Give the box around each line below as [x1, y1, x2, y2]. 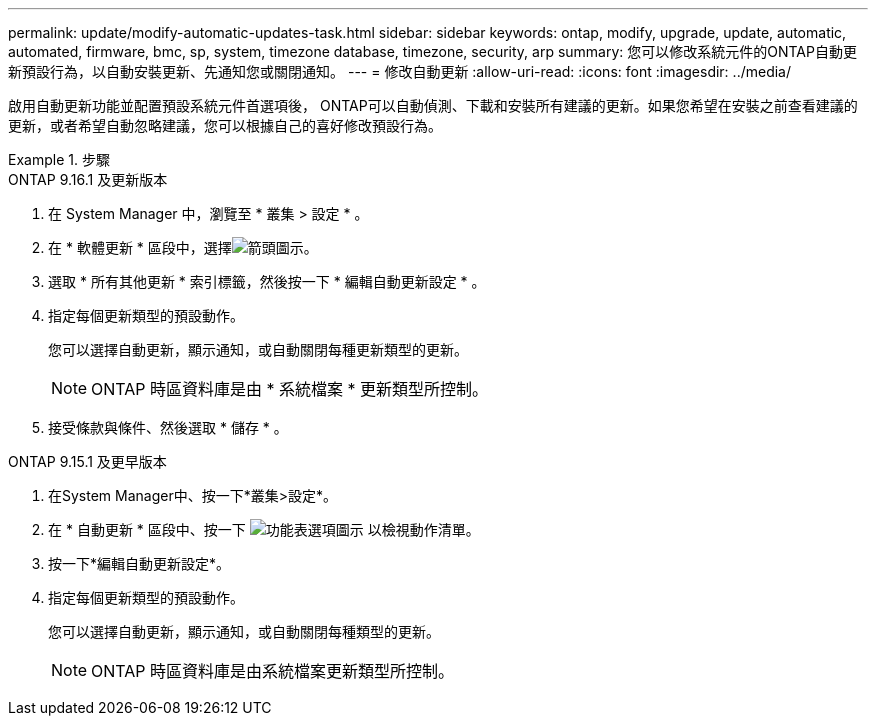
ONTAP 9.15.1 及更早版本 [8, 453, 167, 470]
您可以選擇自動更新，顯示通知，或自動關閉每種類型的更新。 [48, 623, 440, 640]
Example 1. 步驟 [8, 151, 110, 168]
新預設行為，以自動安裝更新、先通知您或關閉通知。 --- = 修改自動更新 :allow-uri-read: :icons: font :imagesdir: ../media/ [8, 63, 792, 80]
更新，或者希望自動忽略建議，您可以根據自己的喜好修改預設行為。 [8, 117, 442, 134]
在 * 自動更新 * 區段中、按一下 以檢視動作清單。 [48, 521, 480, 538]
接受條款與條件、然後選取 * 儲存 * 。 [48, 419, 288, 436]
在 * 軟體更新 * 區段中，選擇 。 [48, 239, 318, 256]
